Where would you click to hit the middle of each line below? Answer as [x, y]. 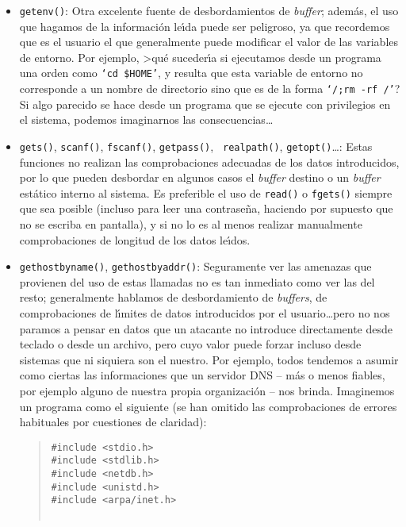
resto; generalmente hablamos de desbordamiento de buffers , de [173, 297]
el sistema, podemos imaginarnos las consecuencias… [146, 119]
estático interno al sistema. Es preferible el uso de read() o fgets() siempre [206, 192]
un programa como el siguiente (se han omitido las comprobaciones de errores [208, 406]
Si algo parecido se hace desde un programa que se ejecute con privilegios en [205, 104]
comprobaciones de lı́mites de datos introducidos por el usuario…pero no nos [205, 313]
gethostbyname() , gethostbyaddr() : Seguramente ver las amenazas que [195, 266]
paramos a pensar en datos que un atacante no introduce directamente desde [206, 328]
